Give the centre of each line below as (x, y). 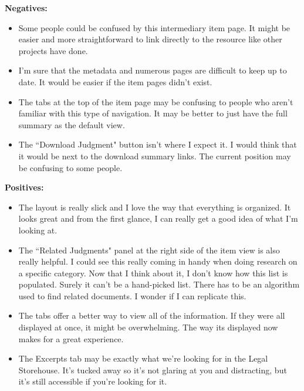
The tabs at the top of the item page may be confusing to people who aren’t (156, 101)
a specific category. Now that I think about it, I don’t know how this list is (153, 273)
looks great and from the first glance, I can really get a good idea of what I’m (158, 218)
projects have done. (53, 50)
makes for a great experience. (71, 338)
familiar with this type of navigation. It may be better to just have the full (153, 113)
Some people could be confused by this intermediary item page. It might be (154, 27)
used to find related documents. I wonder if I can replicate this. (132, 295)
